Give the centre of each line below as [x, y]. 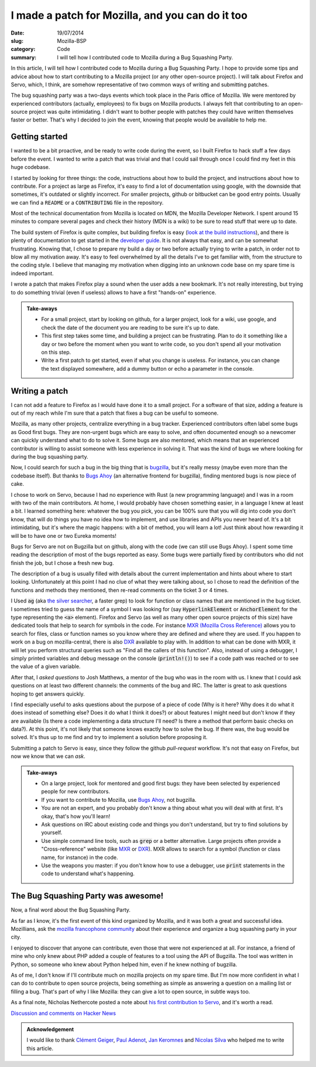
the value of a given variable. [46, 666]
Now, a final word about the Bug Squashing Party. [71, 910]
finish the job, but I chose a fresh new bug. [62, 563]
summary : [24, 57]
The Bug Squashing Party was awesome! [87, 896]
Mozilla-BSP [72, 40]
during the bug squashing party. [49, 456]
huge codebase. [30, 167]
